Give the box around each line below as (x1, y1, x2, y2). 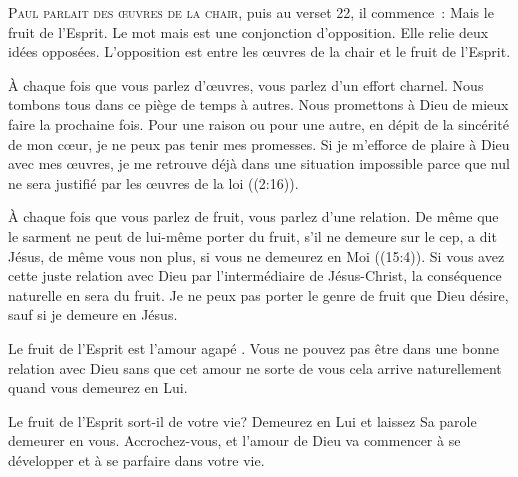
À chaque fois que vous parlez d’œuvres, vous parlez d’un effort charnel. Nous (8, 74, 484, 95)
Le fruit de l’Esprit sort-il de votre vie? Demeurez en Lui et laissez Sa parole (8, 410, 477, 431)
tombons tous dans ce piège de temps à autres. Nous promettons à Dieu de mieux (8, 94, 509, 115)
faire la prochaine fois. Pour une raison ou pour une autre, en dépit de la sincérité (8, 113, 509, 134)
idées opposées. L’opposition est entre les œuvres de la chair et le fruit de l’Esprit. (8, 41, 511, 62)
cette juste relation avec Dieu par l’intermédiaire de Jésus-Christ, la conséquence (8, 265, 502, 286)
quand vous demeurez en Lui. (8, 377, 188, 398)
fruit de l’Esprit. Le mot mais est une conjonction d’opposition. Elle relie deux (8, 21, 489, 42)
